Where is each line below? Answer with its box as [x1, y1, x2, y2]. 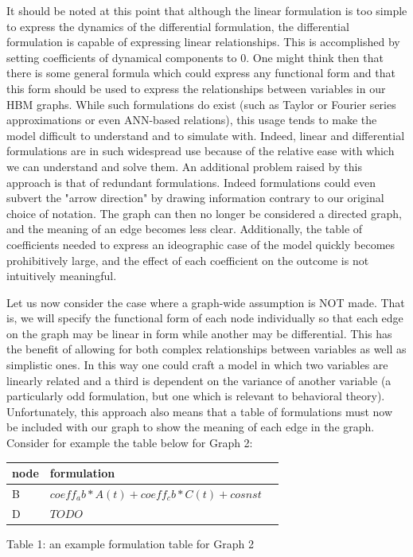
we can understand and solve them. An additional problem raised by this [6, 158, 362, 174]
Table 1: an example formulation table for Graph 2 [6, 535, 254, 551]
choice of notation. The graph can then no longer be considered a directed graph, [6, 204, 402, 221]
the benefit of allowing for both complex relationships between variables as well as [6, 341, 407, 357]
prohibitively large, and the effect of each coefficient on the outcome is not [6, 251, 369, 268]
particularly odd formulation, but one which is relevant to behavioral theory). [6, 388, 385, 404]
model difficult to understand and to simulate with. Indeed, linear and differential [6, 127, 405, 143]
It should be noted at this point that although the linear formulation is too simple [6, 2, 407, 18]
